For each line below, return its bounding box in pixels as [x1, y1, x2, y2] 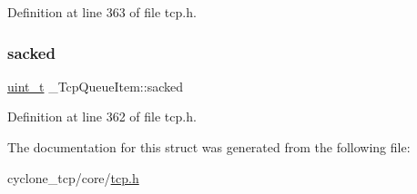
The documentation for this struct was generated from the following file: [7, 138, 411, 156]
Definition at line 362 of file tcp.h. [7, 107, 197, 126]
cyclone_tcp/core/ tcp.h [7, 168, 139, 187]
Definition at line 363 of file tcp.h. [7, 3, 197, 21]
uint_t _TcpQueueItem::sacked [7, 76, 183, 95]
